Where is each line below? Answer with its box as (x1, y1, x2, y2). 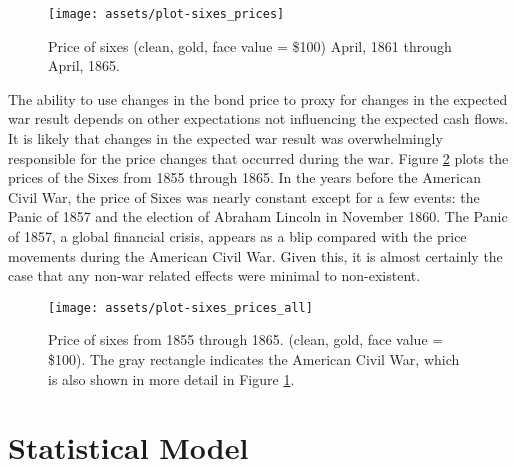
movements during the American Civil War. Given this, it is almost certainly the (8, 245, 503, 266)
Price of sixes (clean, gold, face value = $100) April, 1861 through (48, 35, 452, 56)
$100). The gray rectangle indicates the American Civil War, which (48, 349, 460, 370)
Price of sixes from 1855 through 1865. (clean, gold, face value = (48, 329, 444, 350)
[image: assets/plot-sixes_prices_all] (48, 300, 313, 315)
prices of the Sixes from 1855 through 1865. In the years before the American (8, 167, 481, 188)
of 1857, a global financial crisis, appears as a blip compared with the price (8, 226, 467, 246)
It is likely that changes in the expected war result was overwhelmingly (8, 128, 443, 149)
